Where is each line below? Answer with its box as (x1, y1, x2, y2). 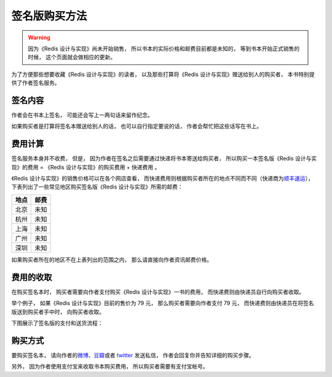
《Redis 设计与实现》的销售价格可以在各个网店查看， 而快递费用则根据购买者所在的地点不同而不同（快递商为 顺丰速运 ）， (11, 175, 314, 182)
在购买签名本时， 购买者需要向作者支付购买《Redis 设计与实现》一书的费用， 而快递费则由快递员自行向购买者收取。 (11, 288, 305, 295)
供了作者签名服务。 (11, 79, 60, 87)
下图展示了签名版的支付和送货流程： (11, 319, 103, 327)
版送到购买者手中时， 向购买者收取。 (11, 308, 105, 316)
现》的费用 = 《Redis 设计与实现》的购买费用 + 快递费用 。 (11, 163, 160, 171)
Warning (28, 34, 50, 41)
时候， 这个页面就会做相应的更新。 (28, 53, 116, 61)
